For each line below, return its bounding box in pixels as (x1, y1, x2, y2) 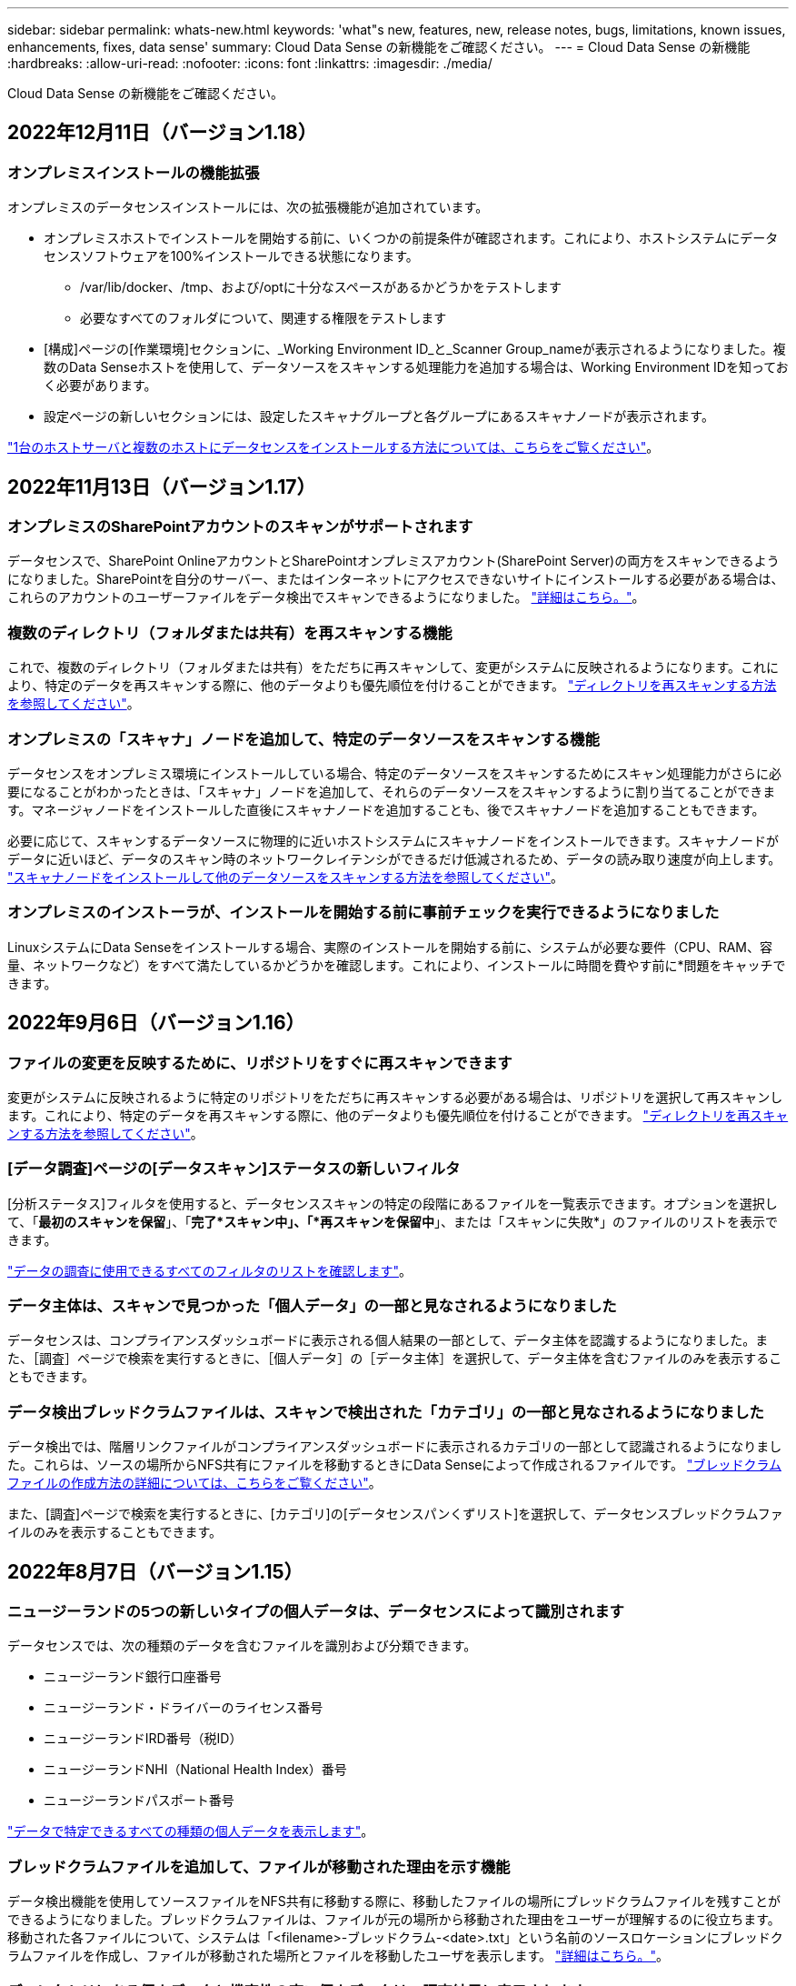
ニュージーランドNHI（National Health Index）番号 (44, 1761, 347, 1778)
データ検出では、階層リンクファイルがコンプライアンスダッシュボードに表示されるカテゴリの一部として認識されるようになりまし (7, 1439, 782, 1455)
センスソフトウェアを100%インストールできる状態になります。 (44, 248, 419, 265)
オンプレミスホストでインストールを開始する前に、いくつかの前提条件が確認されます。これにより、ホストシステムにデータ (44, 230, 779, 246)
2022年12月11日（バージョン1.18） (7, 121, 317, 145)
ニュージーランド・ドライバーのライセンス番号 (44, 1700, 323, 1716)
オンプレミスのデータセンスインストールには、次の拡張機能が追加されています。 (7, 199, 489, 216)
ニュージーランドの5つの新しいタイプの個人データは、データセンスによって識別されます (7, 1602, 624, 1620)
